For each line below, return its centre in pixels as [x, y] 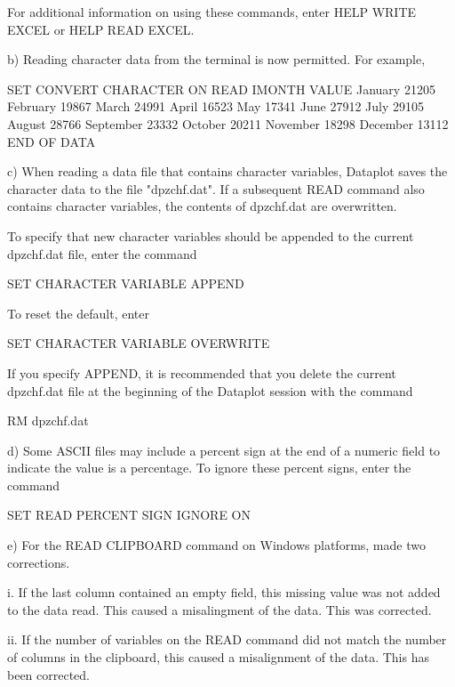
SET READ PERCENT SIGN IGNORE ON [129, 515]
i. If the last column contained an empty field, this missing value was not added [224, 592]
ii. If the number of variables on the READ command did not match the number [227, 639]
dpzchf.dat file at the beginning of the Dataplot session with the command [210, 390]
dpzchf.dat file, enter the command [102, 253]
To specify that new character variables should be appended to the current [211, 235]
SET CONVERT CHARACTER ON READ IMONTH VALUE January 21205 [221, 89]
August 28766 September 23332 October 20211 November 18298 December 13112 [228, 123]
